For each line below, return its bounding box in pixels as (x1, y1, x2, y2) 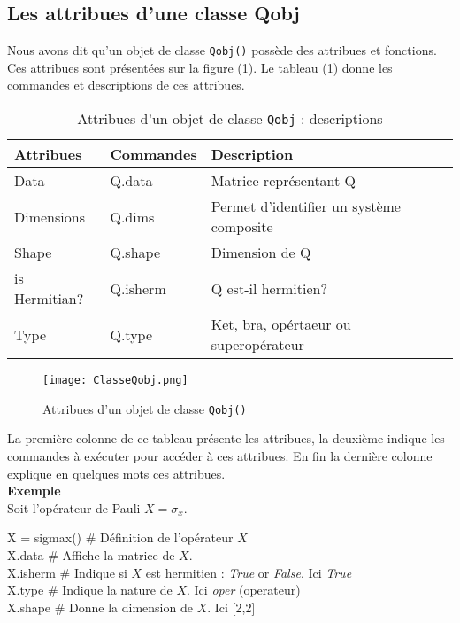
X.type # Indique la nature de (7, 580, 172, 599)
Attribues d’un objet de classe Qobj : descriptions (77, 108, 383, 129)
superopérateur (211, 334, 304, 355)
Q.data (110, 170, 153, 191)
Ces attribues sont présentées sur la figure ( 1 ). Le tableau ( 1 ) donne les (7, 58, 393, 76)
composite (211, 216, 273, 238)
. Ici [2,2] (207, 597, 256, 616)
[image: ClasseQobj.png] (42, 374, 188, 387)
